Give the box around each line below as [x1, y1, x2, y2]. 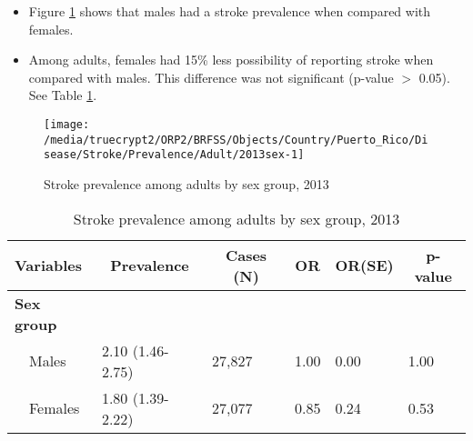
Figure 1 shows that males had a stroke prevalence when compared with [28, 2, 431, 20]
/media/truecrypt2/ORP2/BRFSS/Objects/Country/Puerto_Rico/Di [44, 133, 428, 146]
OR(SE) [335, 255, 394, 276]
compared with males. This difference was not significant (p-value [28, 67, 394, 86]
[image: [44, 117, 90, 131]
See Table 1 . [28, 85, 97, 105]
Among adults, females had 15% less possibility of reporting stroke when [28, 50, 434, 69]
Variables [15, 255, 82, 276]
